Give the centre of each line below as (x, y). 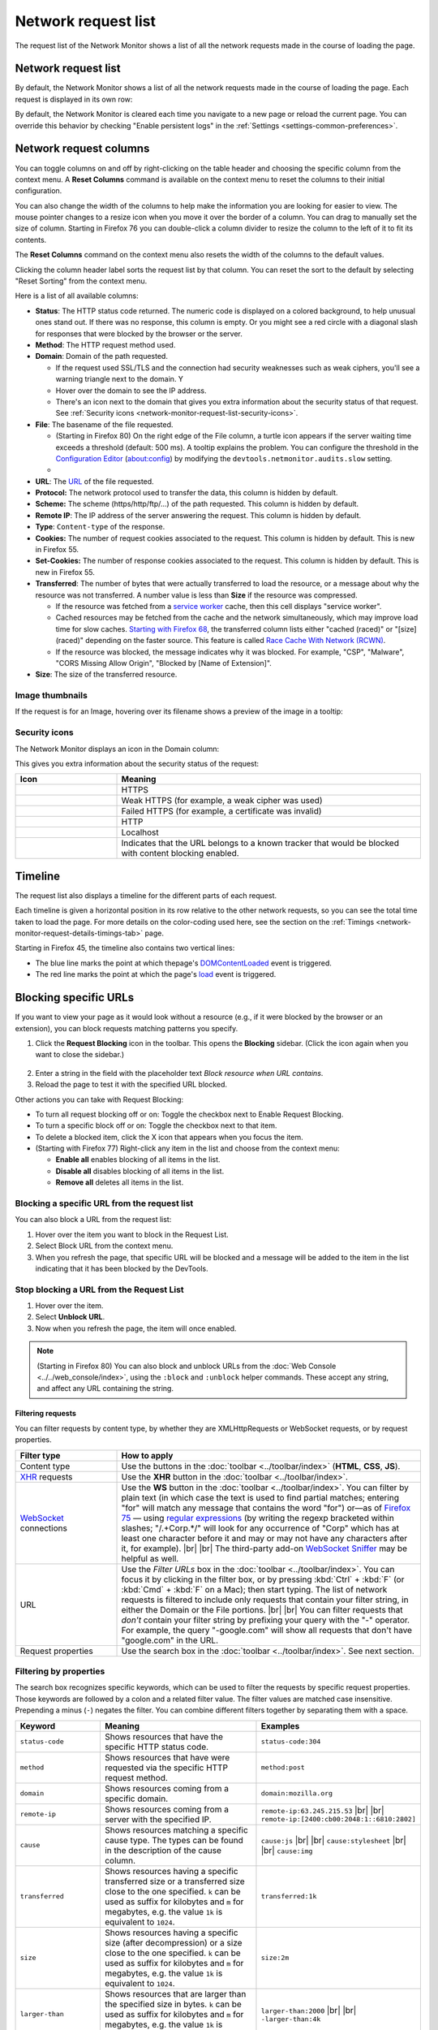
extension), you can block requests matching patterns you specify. (127, 1028)
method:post (283, 1767)
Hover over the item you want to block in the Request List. (132, 1234)
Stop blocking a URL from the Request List (99, 1289)
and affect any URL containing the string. (105, 1389)
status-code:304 (291, 1742)
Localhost (140, 832)
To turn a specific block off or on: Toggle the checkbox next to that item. (156, 1125)
